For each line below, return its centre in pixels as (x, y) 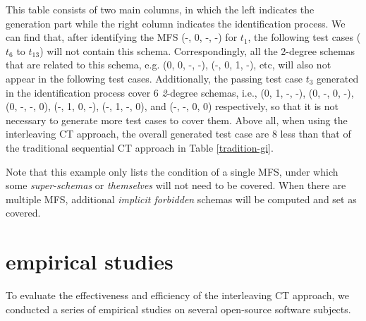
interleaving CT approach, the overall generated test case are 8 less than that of (178, 134)
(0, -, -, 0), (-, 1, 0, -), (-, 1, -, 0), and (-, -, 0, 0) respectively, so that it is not (172, 106)
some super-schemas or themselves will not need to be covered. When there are (176, 185)
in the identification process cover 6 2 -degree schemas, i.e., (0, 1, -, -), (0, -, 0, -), (180, 92)
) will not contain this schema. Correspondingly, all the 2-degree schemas (197, 50)
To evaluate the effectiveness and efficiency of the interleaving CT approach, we (178, 295)
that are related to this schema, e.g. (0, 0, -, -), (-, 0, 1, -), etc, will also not (169, 65)
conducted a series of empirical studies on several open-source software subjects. (178, 309)
